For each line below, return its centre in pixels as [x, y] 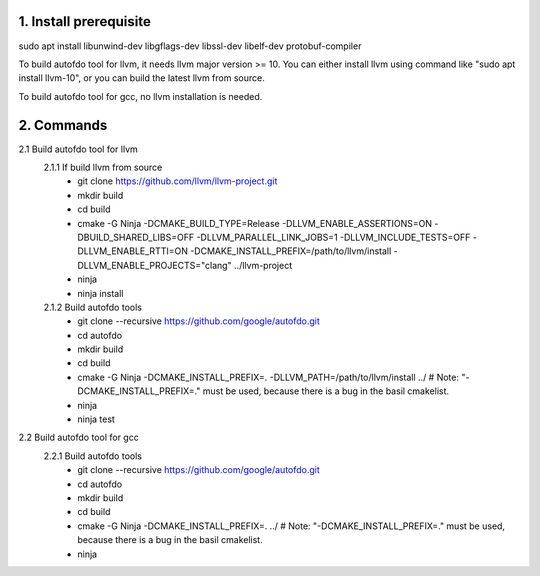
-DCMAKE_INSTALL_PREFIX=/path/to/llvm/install [291, 251]
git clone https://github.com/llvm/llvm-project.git [177, 181]
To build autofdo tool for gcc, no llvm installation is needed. [140, 96]
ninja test [96, 419]
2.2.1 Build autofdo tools [92, 456]
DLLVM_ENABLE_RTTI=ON [133, 251]
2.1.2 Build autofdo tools [92, 307]
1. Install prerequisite [85, 21]
